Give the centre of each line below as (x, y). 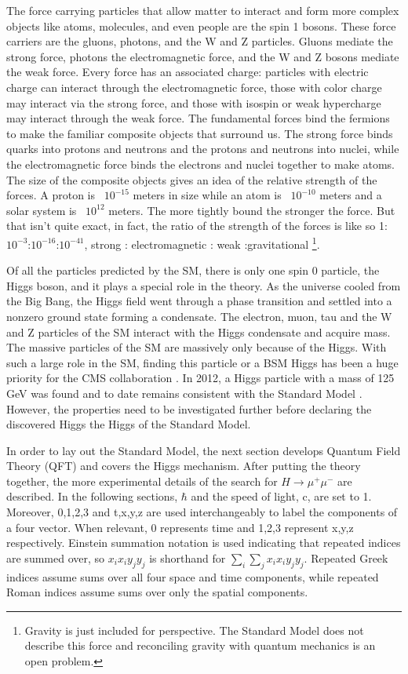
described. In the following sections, (92, 496)
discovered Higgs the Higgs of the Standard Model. (129, 424)
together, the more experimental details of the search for (142, 481)
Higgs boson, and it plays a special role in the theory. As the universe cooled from (204, 285)
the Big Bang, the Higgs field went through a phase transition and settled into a (199, 301)
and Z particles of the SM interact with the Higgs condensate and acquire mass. (199, 332)
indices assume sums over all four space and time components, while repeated (193, 576)
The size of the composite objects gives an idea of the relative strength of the (192, 179)
